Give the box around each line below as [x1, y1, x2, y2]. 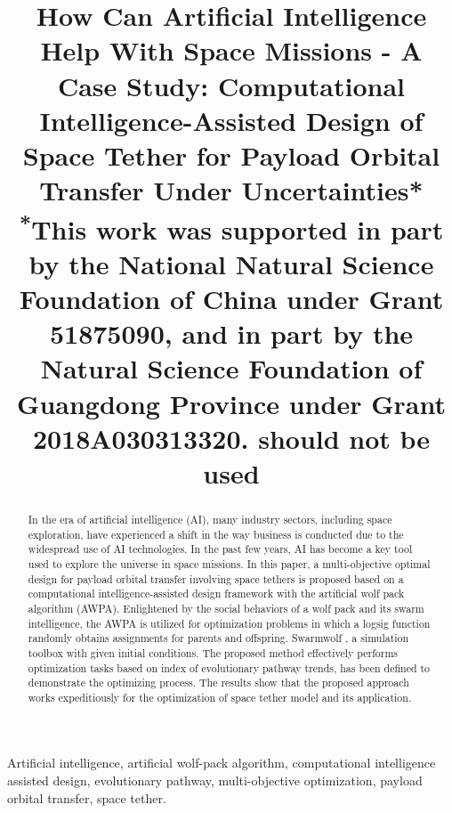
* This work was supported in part [19, 207, 444, 247]
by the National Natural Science [28, 245, 434, 281]
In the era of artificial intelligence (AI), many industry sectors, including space [28, 511, 392, 526]
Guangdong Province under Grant [17, 385, 446, 421]
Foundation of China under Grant [19, 280, 444, 317]
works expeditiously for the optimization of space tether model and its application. [28, 689, 412, 704]
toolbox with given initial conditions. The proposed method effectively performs [28, 645, 398, 660]
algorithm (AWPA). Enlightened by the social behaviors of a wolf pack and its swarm [28, 600, 424, 615]
